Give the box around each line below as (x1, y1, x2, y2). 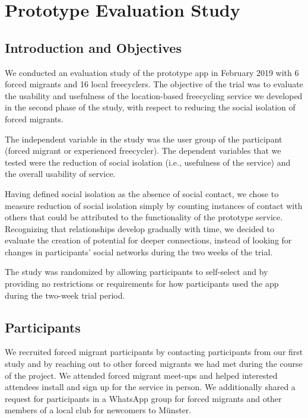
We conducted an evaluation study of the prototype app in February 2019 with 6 (5, 66, 299, 78)
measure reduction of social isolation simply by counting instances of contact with (5, 199, 303, 211)
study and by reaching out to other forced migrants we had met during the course (5, 357, 303, 370)
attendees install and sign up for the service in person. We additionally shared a (5, 381, 296, 393)
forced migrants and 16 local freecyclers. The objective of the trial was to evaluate (5, 78, 303, 90)
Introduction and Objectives (5, 38, 182, 56)
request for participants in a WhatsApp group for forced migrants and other (5, 392, 282, 404)
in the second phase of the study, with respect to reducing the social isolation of (5, 101, 296, 113)
